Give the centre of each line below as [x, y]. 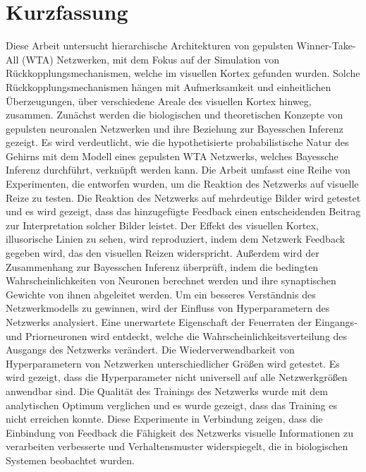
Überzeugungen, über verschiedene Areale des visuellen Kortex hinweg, [159, 101]
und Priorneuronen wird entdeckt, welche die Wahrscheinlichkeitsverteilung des [177, 335]
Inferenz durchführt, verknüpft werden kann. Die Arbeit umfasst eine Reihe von [178, 170]
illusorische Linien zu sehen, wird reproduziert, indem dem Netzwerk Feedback [176, 239]
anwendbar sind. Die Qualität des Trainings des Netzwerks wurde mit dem [167, 391]
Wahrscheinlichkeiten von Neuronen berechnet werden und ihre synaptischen [171, 280]
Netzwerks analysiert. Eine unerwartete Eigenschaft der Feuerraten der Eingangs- [182, 322]
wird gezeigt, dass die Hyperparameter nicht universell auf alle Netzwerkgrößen [177, 377]
